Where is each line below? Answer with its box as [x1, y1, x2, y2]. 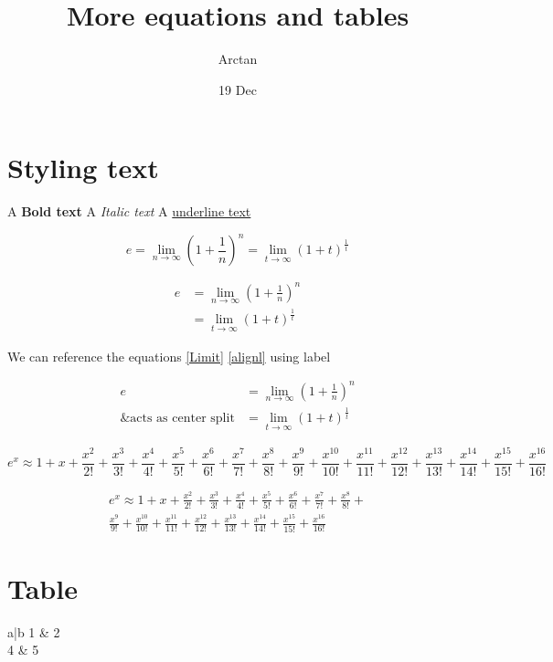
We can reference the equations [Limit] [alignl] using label [7, 346, 331, 365]
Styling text [7, 149, 159, 186]
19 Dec [218, 79, 257, 99]
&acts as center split [120, 412, 235, 426]
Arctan [218, 49, 258, 68]
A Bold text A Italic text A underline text [7, 202, 251, 221]
